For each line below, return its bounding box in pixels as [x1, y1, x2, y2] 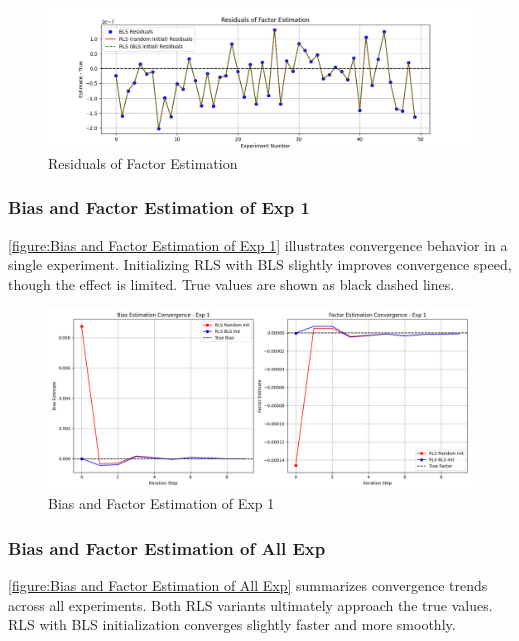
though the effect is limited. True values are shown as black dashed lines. [8, 273, 455, 294]
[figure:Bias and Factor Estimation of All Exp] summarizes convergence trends [8, 575, 488, 596]
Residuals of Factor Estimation [48, 152, 238, 173]
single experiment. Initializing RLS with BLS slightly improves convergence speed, [8, 254, 512, 275]
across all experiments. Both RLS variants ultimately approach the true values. [8, 594, 493, 615]
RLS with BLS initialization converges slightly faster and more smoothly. [8, 614, 456, 635]
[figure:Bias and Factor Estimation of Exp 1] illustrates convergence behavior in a [8, 234, 508, 255]
